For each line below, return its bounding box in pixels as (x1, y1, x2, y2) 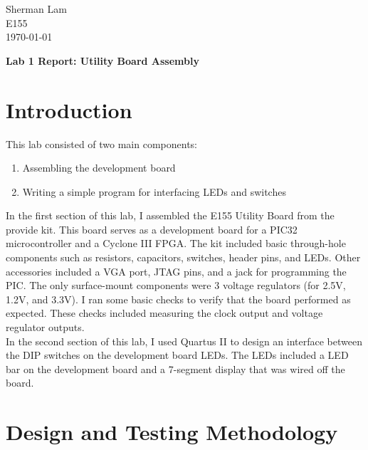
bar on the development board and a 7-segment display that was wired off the (6, 361, 345, 376)
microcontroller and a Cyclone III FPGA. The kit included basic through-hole (6, 236, 346, 251)
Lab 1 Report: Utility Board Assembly (6, 53, 199, 68)
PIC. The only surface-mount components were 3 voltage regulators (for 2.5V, (6, 278, 346, 293)
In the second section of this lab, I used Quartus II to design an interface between (6, 333, 363, 348)
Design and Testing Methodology (6, 417, 338, 446)
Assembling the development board (22, 160, 176, 175)
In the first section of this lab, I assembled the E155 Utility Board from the (6, 208, 335, 223)
